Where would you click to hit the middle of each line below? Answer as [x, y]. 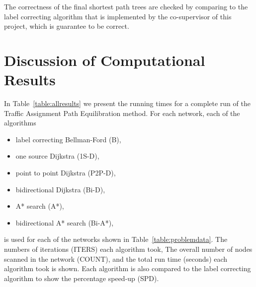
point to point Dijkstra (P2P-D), [66, 173]
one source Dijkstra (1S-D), [57, 156]
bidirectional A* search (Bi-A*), [65, 222]
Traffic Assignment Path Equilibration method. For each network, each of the [122, 113]
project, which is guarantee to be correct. [67, 26]
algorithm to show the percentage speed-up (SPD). [82, 278]
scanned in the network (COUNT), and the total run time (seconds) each [116, 258]
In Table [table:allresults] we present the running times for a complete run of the [127, 103]
